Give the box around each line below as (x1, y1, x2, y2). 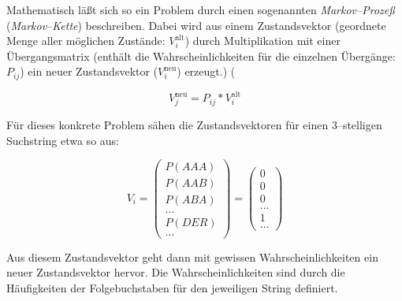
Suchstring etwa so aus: (6, 132, 119, 148)
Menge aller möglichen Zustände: (6, 32, 166, 49)
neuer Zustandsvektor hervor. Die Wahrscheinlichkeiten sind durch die (6, 264, 345, 281)
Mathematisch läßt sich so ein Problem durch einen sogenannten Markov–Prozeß (6, 2, 395, 17)
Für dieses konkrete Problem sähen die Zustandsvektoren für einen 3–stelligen (6, 117, 382, 133)
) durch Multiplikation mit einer (184, 32, 341, 49)
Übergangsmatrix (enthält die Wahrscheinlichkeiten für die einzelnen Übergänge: (6, 47, 396, 64)
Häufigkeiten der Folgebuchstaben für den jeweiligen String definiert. (6, 279, 338, 295)
